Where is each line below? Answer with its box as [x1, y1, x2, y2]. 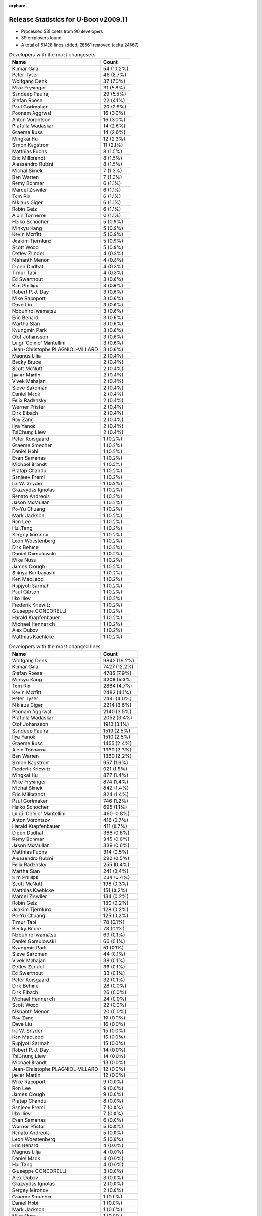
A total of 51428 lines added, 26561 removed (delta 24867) [21, 42, 139, 48]
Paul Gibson [12, 589, 40, 595]
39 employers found [21, 35, 62, 41]
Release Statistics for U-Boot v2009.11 [9, 15, 128, 24]
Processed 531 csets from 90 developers [21, 28, 103, 34]
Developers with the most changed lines [9, 643, 101, 650]
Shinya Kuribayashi [12, 570, 56, 576]
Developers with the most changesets [9, 52, 96, 58]
